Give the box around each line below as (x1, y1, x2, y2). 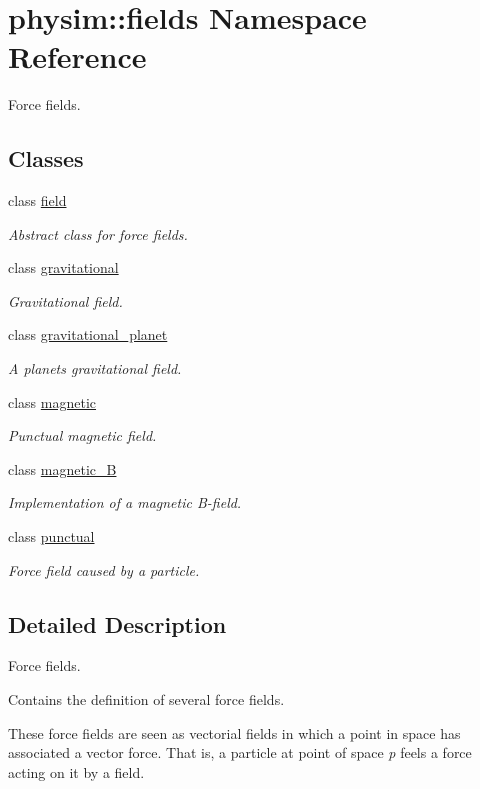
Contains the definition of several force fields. (8, 689, 285, 710)
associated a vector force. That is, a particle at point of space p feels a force (8, 742, 472, 763)
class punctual (8, 526, 95, 547)
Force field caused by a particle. (8, 559, 200, 580)
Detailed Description (8, 608, 227, 639)
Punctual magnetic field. (8, 425, 157, 446)
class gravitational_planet (8, 324, 168, 345)
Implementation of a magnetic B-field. (8, 492, 242, 513)
